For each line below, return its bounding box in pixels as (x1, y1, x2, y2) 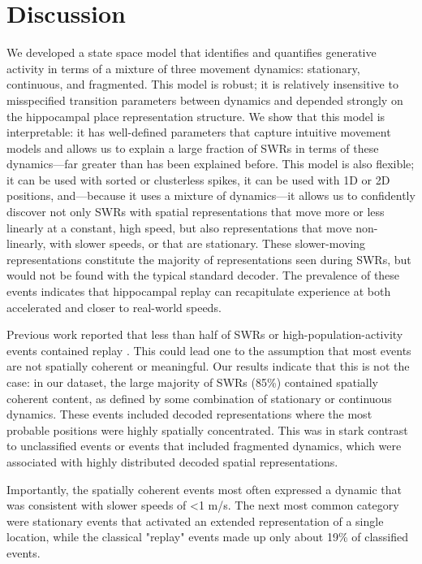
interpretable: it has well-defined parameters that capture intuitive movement (6, 124, 391, 141)
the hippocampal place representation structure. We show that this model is (6, 107, 385, 124)
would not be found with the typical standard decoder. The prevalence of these (6, 267, 400, 284)
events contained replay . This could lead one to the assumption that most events (6, 341, 411, 358)
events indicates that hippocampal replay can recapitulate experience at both (6, 283, 391, 300)
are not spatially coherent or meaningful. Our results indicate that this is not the (6, 358, 410, 375)
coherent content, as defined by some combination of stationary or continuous (6, 389, 392, 406)
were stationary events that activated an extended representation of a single (6, 512, 384, 529)
